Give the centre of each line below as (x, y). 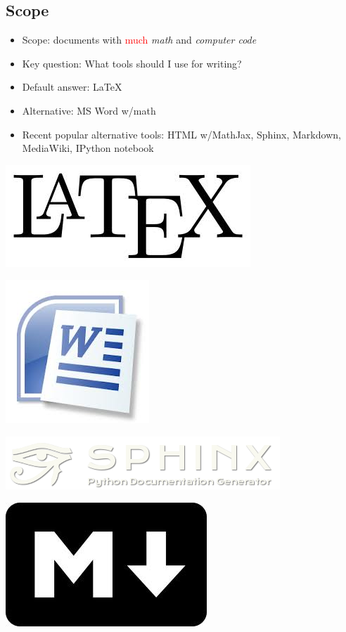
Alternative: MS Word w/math (89, 110)
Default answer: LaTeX (72, 87)
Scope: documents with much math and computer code (139, 40)
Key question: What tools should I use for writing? (132, 63)
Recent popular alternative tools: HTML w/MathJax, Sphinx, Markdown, (181, 134)
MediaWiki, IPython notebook (88, 148)
